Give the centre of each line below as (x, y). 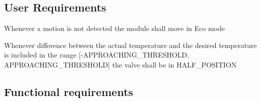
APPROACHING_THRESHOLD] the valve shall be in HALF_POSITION (120, 64)
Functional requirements (69, 91)
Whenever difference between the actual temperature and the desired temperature (130, 45)
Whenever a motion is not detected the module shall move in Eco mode (115, 28)
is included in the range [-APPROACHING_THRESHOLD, (97, 55)
